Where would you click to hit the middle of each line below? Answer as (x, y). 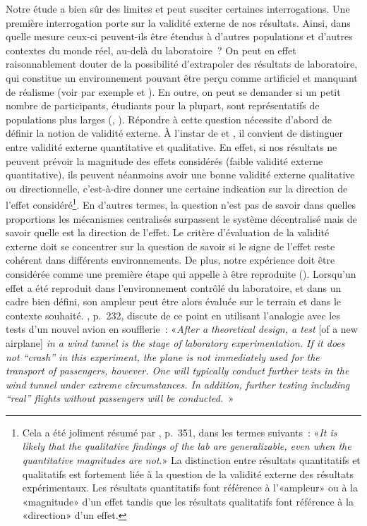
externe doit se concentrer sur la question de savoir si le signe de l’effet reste (170, 246)
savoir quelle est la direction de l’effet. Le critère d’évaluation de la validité (168, 232)
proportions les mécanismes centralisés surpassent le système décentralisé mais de (181, 218)
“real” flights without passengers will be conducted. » (120, 398)
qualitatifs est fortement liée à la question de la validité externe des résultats (188, 473)
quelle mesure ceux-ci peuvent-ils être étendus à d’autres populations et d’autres (179, 36)
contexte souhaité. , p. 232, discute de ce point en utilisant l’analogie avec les (173, 315)
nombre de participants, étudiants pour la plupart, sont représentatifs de (163, 105)
